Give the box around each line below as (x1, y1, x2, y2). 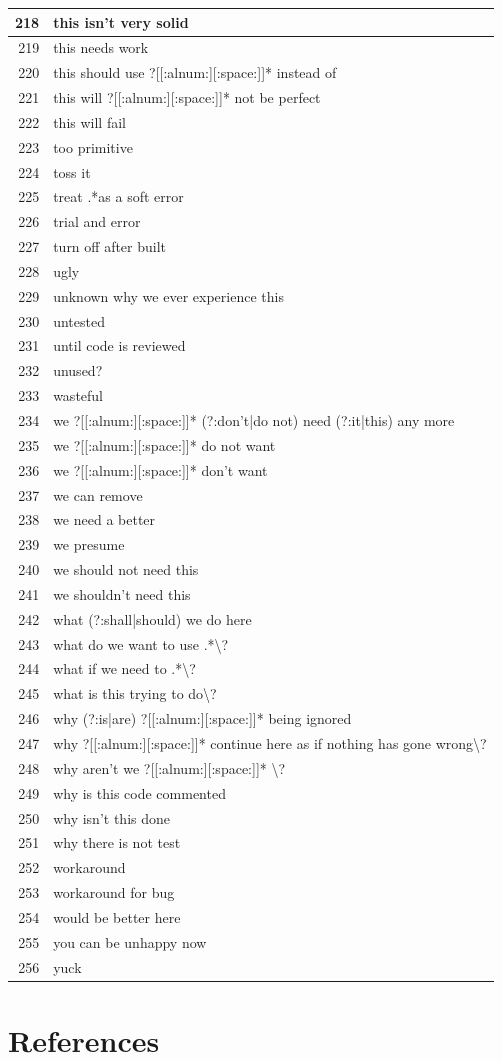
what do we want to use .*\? (53, 633, 229, 654)
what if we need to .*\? (53, 658, 196, 679)
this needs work (53, 37, 149, 58)
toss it (53, 161, 91, 182)
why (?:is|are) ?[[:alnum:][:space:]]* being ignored (53, 708, 352, 729)
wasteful (53, 385, 104, 406)
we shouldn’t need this (53, 583, 191, 604)
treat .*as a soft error (53, 186, 184, 207)
